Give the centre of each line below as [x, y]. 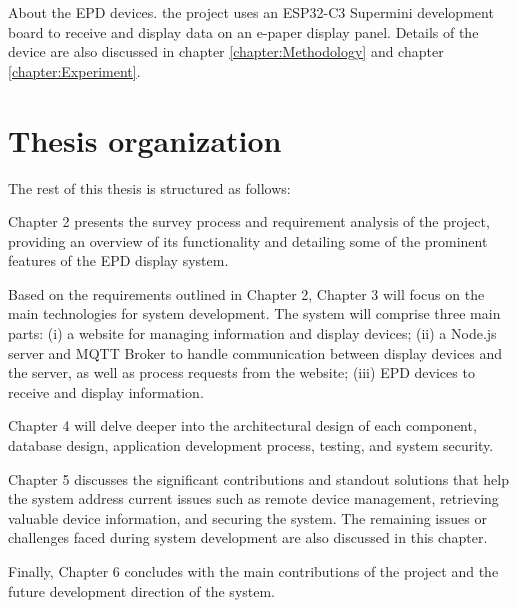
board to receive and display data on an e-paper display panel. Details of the [243, 31]
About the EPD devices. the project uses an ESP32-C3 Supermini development [251, 12]
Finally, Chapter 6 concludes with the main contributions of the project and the [253, 571]
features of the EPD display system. [118, 260]
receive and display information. [106, 391]
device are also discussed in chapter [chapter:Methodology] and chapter [226, 51]
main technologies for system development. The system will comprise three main [254, 313]
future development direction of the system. [142, 590]
